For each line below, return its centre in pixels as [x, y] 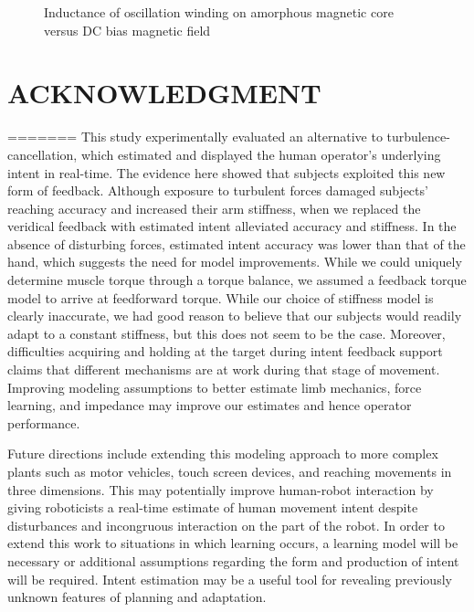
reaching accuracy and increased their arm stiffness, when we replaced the [214, 208]
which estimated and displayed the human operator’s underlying [261, 154]
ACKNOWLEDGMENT [164, 93]
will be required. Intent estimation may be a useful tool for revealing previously [230, 579]
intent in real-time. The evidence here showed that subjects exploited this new [226, 172]
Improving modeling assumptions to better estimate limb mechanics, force [215, 387]
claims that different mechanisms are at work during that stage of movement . [224, 369]
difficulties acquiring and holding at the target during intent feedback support [225, 351]
